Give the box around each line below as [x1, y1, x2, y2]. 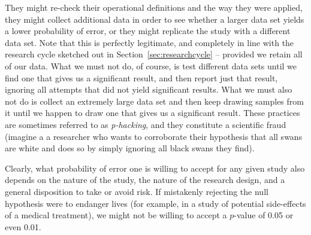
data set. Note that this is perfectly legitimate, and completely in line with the [5, 36, 294, 48]
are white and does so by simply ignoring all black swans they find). [5, 142, 255, 154]
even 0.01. [5, 220, 41, 233]
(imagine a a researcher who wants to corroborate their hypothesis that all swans [5, 130, 303, 142]
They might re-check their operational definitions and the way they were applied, [5, 1, 303, 13]
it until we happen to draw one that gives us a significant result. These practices [5, 106, 300, 119]
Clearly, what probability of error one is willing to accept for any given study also [5, 161, 305, 174]
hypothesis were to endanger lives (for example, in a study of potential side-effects [5, 197, 306, 209]
